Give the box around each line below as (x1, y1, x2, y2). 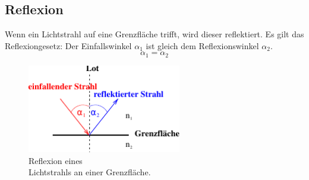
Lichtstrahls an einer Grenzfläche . (29, 166, 151, 178)
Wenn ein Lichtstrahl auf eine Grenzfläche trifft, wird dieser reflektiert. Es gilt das (5, 28, 304, 40)
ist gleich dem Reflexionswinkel (146, 39, 259, 52)
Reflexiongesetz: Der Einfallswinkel (5, 39, 132, 52)
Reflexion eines (29, 154, 83, 166)
